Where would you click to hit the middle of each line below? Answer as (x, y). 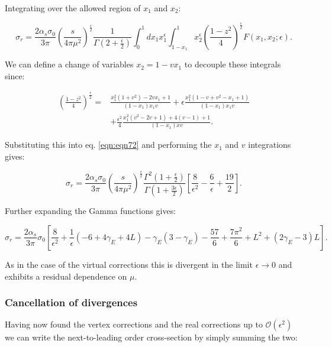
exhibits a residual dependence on (66, 276)
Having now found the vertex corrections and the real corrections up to (134, 324)
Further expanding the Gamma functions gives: (91, 211)
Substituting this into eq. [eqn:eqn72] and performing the (108, 145)
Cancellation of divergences (71, 302)
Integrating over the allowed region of (73, 8)
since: (15, 75)
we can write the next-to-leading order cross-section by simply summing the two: (151, 337)
